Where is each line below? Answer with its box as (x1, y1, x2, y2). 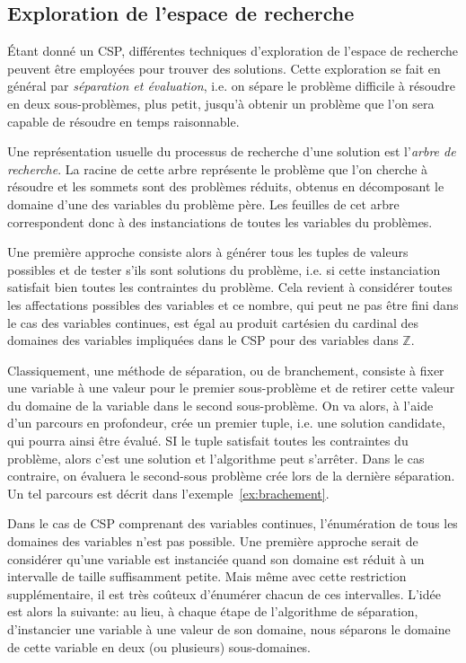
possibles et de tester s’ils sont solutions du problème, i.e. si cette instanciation (7, 260, 441, 278)
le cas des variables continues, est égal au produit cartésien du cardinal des (7, 313, 418, 331)
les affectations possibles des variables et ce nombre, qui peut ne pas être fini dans (7, 295, 459, 314)
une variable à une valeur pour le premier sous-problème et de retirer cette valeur (7, 378, 455, 397)
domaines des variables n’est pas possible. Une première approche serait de (7, 532, 418, 551)
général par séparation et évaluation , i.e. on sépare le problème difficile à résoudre (7, 76, 455, 95)
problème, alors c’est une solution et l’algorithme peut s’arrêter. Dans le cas (7, 448, 425, 467)
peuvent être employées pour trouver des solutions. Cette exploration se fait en (7, 58, 441, 77)
